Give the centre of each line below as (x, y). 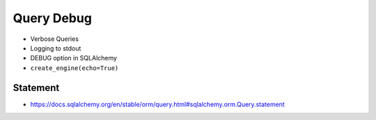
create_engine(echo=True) (75, 68)
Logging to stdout (56, 48)
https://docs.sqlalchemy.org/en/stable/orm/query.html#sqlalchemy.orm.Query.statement (157, 104)
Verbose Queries (55, 39)
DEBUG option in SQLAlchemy (74, 58)
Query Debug (52, 18)
